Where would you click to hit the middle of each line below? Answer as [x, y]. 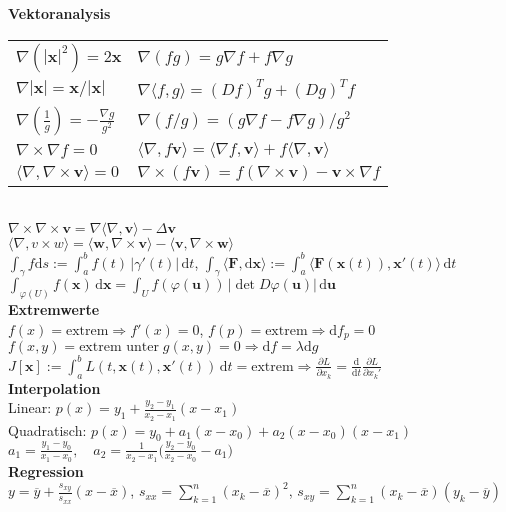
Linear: [30, 407]
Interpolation [54, 387]
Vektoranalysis [59, 13]
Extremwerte [54, 309]
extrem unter [119, 347]
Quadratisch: [47, 429]
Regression [46, 470]
